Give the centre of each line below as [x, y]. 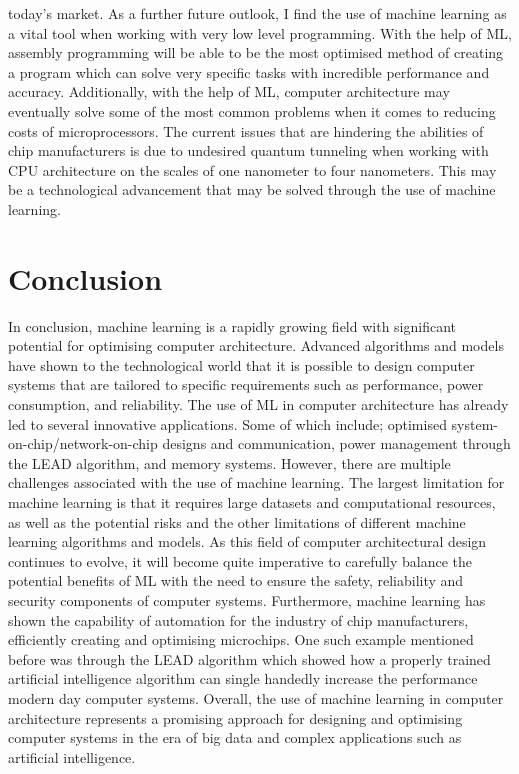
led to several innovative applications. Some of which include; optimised [227, 423]
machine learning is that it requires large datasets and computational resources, [252, 502]
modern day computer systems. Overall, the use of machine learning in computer [256, 697]
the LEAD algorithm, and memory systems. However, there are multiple [229, 462]
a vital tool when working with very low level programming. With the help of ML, [260, 32]
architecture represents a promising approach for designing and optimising [235, 717]
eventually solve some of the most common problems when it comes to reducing [252, 110]
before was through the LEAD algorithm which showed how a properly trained [249, 658]
